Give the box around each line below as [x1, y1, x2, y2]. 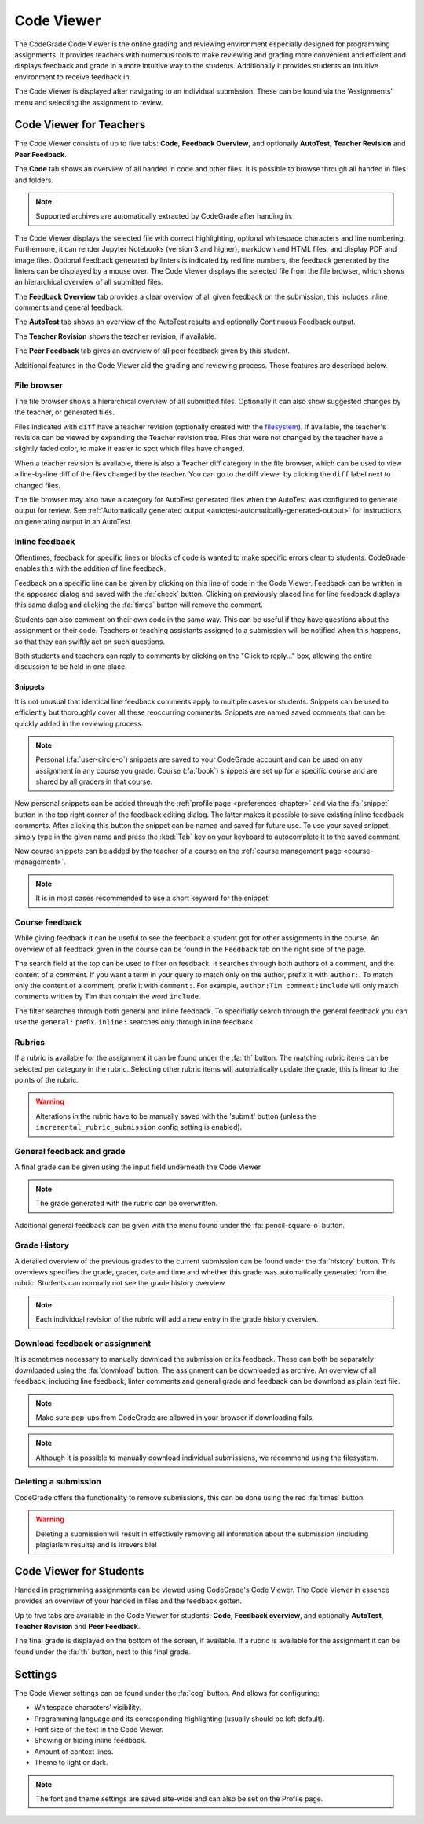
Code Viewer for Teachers [14, 118, 146, 131]
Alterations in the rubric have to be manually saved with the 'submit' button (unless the [35, 1111, 316, 1120]
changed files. [14, 480, 61, 490]
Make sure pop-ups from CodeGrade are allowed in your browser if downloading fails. [35, 1412, 314, 1422]
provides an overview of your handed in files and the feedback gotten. [14, 1596, 243, 1605]
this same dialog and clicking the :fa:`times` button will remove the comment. [14, 600, 263, 609]
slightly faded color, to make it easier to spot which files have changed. [14, 444, 245, 454]
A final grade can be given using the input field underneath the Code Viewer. [14, 1162, 263, 1171]
